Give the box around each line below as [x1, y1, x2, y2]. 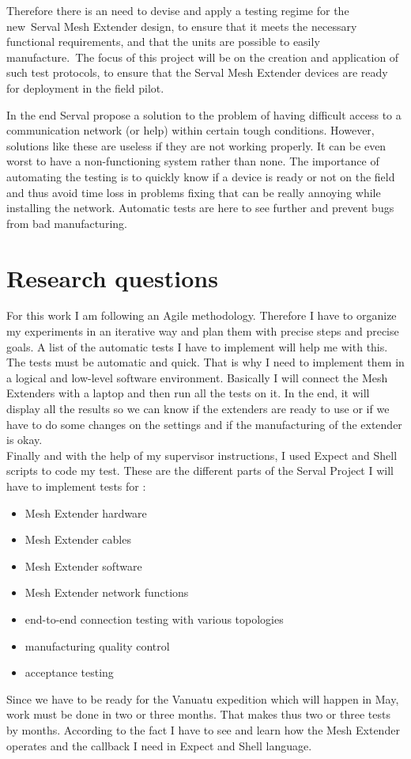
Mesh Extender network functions [25, 584, 189, 601]
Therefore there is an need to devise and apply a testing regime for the [6, 2, 349, 18]
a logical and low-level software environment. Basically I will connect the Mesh [6, 369, 388, 385]
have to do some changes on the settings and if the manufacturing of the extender [6, 416, 402, 432]
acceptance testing [25, 664, 114, 681]
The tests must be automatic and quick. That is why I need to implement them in [6, 354, 405, 370]
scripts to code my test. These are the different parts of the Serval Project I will [6, 462, 394, 479]
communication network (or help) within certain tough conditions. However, [6, 122, 375, 139]
